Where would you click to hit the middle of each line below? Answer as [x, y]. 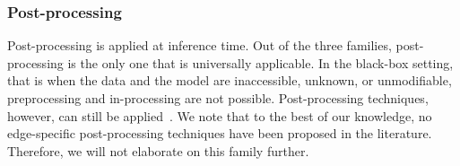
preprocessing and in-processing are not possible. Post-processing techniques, [218, 98]
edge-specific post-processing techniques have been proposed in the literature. [220, 133]
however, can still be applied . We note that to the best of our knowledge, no [220, 115]
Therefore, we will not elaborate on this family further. [158, 150]
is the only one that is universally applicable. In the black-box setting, [260, 62]
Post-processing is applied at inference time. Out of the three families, [200, 45]
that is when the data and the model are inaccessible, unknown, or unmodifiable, [230, 80]
